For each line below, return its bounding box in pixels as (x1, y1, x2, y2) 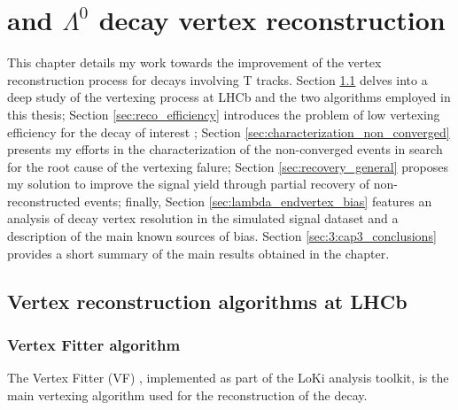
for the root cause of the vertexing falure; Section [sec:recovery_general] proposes (7, 157, 448, 175)
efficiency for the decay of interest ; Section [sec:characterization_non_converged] (7, 122, 450, 141)
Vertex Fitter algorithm (7, 333, 181, 355)
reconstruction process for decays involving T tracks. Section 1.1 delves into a (7, 70, 428, 89)
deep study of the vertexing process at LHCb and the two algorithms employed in (7, 88, 451, 106)
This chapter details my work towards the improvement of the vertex (7, 53, 382, 72)
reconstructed (7, 191, 81, 210)
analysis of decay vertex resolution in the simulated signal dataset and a (7, 209, 399, 228)
